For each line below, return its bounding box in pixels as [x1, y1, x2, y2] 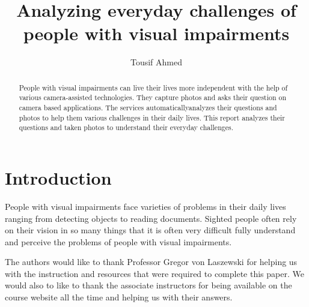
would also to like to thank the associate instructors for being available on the [5, 279, 292, 291]
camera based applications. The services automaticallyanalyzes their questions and [19, 103, 277, 113]
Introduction [5, 165, 112, 189]
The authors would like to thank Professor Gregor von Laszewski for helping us [5, 255, 298, 268]
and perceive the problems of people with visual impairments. [5, 235, 232, 248]
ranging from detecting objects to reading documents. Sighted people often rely [5, 212, 297, 224]
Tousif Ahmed [130, 56, 183, 68]
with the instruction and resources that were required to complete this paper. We [5, 267, 304, 279]
